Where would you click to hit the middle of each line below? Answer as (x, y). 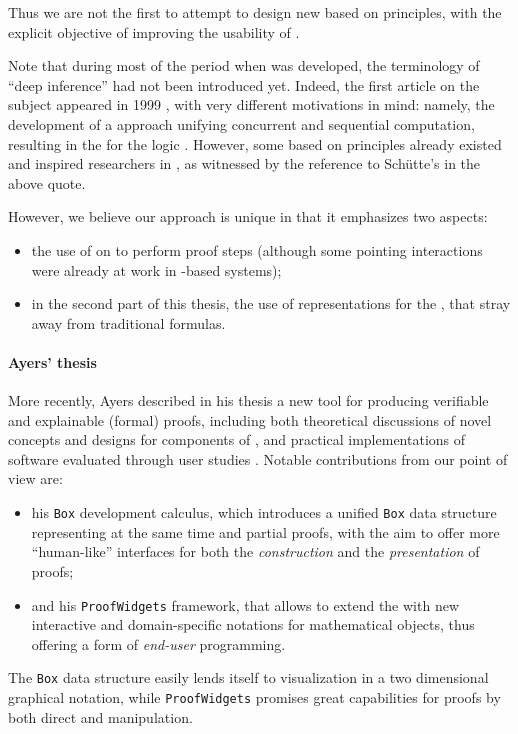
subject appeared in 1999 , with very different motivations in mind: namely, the (251, 104)
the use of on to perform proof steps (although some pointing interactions (257, 249)
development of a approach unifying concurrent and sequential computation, (241, 123)
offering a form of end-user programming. (158, 643)
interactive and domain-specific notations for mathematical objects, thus (253, 624)
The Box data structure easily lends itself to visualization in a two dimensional (248, 677)
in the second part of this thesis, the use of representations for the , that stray (271, 303)
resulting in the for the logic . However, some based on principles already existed (255, 143)
